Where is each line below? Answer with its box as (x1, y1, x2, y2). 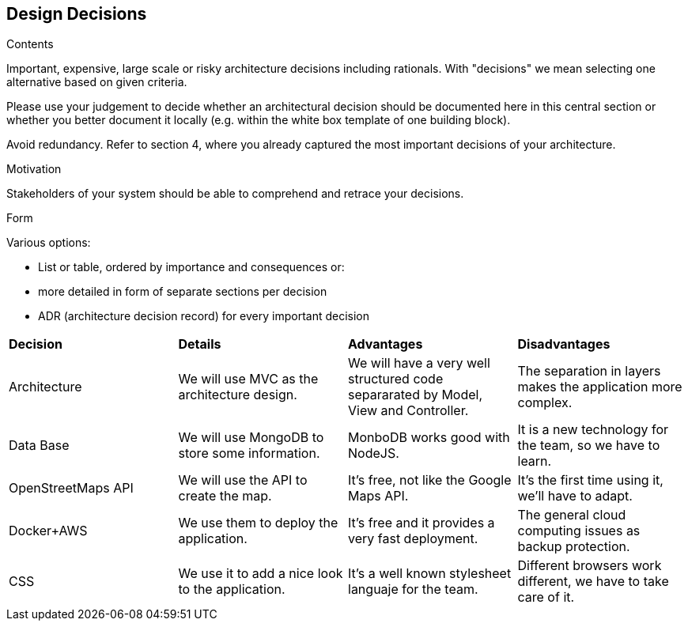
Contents (6, 37, 54, 51)
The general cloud (517, 507, 626, 523)
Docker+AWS (9, 523, 88, 539)
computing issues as (517, 523, 641, 539)
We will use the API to (178, 472, 308, 489)
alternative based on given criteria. (6, 75, 187, 89)
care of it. (517, 589, 575, 606)
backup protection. (517, 538, 630, 555)
